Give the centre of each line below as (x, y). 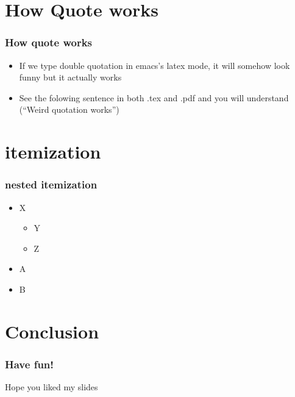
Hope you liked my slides (52, 387)
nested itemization (51, 184)
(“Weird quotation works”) (69, 109)
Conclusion (52, 331)
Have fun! (30, 364)
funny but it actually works (70, 77)
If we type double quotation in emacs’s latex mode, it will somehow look (155, 65)
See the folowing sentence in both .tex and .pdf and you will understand (154, 97)
